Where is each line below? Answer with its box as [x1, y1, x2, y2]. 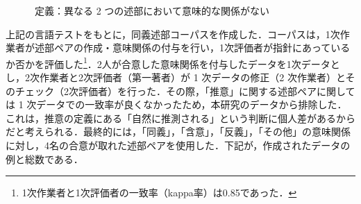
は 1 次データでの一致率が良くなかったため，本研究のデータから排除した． [6, 97, 347, 112]
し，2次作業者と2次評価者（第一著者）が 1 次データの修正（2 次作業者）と [6, 70, 346, 85]
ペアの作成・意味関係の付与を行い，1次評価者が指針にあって [53, 40, 331, 55]
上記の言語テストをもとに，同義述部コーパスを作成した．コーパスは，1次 [6, 26, 340, 41]
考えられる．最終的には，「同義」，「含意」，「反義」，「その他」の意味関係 [24, 124, 351, 139]
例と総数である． [6, 151, 83, 166]
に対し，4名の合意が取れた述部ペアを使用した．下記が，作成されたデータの [6, 138, 351, 152]
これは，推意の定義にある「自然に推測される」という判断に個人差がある [6, 110, 336, 125]
